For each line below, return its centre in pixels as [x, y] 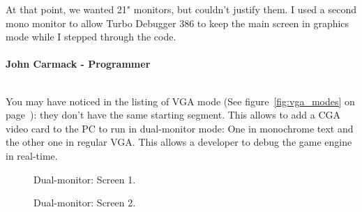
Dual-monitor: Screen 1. [85, 179]
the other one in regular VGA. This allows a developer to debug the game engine [179, 142]
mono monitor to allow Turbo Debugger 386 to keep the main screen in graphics [178, 23]
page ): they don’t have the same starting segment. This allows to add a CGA [173, 115]
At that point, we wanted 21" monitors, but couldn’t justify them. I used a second [181, 9]
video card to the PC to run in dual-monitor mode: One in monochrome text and [180, 128]
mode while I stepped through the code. [91, 37]
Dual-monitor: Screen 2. [85, 203]
